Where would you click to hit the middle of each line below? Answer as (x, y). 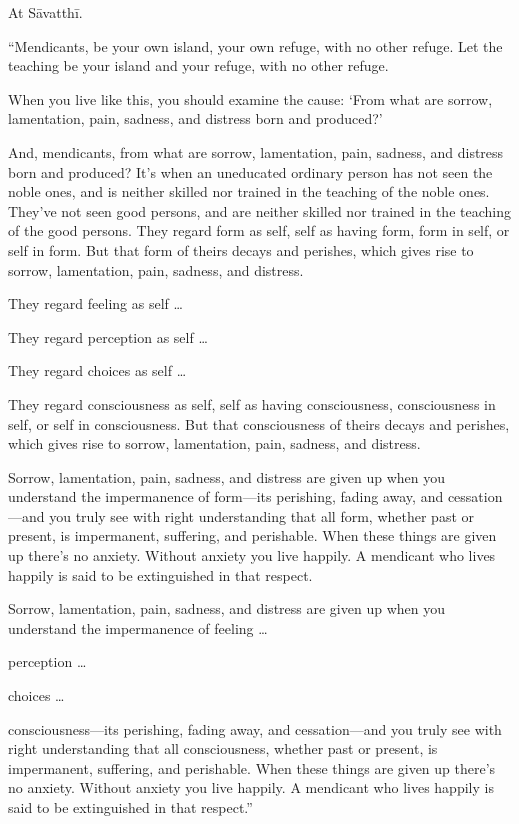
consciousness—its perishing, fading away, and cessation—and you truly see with (255, 728)
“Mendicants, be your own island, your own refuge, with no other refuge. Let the (255, 45)
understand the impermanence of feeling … (138, 627)
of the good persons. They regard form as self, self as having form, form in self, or (259, 230)
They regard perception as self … (108, 336)
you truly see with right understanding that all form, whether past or (262, 515)
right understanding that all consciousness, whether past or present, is (223, 748)
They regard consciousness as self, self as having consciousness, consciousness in (252, 403)
